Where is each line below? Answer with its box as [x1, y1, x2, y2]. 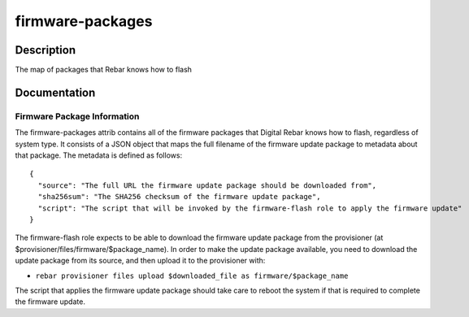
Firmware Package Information [15, 111, 140, 122]
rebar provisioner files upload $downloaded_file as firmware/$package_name [35, 271, 349, 280]
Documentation [15, 85, 96, 99]
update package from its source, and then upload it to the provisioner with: [15, 256, 266, 266]
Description [15, 43, 76, 57]
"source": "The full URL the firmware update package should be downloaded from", [37, 180, 377, 190]
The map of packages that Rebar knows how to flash [15, 65, 193, 75]
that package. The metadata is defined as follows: [15, 150, 183, 160]
